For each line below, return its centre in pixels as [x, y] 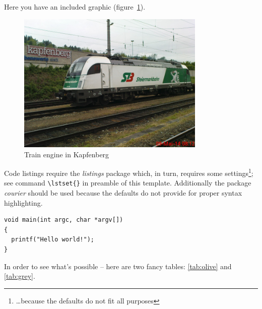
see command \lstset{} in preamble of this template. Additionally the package [128, 183]
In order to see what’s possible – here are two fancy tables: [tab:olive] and [118, 266]
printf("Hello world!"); [53, 240]
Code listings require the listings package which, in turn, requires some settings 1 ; [129, 172]
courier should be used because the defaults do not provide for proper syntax [123, 193]
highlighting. [23, 202]
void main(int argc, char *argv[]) [64, 220]
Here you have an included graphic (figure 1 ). [75, 7]
